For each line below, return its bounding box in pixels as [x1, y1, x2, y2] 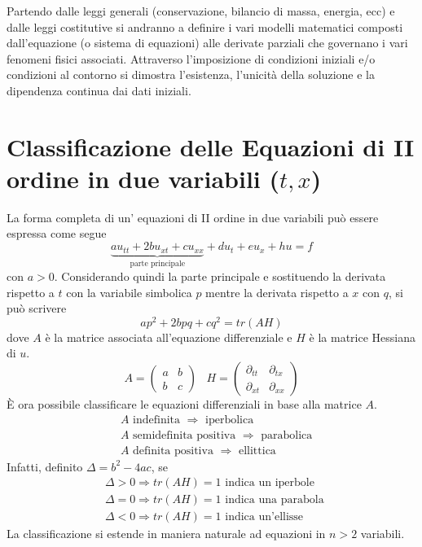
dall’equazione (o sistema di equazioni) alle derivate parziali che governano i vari [7, 34, 408, 51]
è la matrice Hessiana [309, 328, 415, 345]
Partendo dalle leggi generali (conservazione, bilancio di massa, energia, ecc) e [7, 2, 395, 19]
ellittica [238, 444, 276, 457]
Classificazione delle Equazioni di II [7, 129, 415, 163]
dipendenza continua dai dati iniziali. [7, 81, 191, 98]
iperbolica [205, 414, 254, 426]
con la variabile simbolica [66, 283, 192, 300]
